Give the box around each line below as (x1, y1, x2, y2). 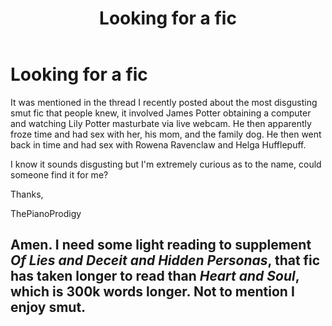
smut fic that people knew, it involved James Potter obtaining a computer (10, 107, 312, 119)
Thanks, (10, 188, 44, 200)
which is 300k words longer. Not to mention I (10, 283, 295, 301)
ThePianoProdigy (10, 207, 82, 219)
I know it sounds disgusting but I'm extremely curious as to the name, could (10, 158, 322, 170)
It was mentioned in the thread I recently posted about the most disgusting (10, 96, 318, 108)
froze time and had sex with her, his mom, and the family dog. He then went (10, 128, 322, 140)
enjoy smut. (10, 299, 87, 316)
